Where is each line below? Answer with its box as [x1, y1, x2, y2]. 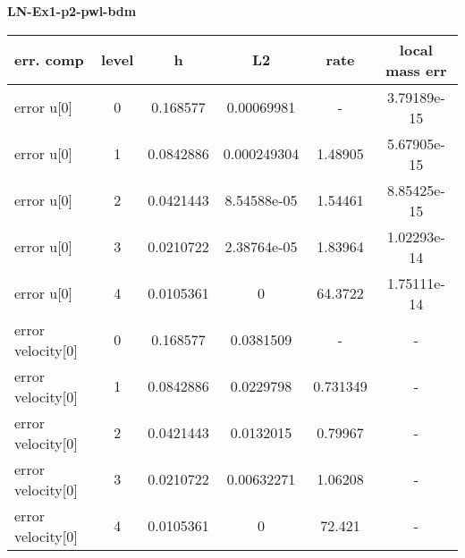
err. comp [14, 49, 84, 71]
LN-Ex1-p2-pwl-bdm [7, 2, 137, 20]
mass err [385, 59, 447, 80]
